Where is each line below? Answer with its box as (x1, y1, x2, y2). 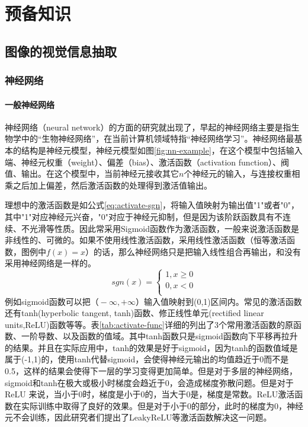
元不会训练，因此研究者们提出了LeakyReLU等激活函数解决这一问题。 (5, 411, 272, 423)
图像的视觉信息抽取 (5, 42, 117, 60)
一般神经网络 (5, 98, 54, 110)
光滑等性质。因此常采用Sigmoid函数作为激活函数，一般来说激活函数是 (29, 222, 300, 234)
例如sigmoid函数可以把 (5, 295, 91, 307)
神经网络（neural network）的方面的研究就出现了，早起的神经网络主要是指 (5, 120, 291, 133)
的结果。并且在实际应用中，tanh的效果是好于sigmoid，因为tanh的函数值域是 (5, 341, 298, 353)
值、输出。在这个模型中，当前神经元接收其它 (5, 167, 179, 180)
